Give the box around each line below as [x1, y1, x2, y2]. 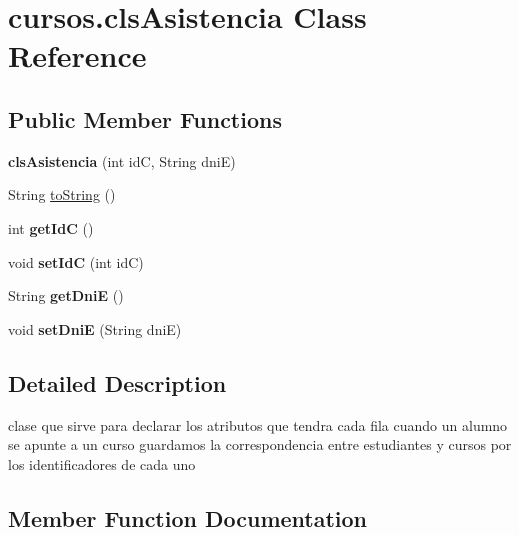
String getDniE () [8, 285, 124, 306]
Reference [8, 35, 147, 76]
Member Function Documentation [8, 502, 368, 533]
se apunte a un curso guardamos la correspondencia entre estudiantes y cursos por [8, 434, 512, 455]
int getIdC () [8, 217, 94, 238]
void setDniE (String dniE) [8, 318, 182, 339]
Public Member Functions [8, 103, 282, 134]
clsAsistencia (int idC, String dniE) [8, 150, 236, 171]
